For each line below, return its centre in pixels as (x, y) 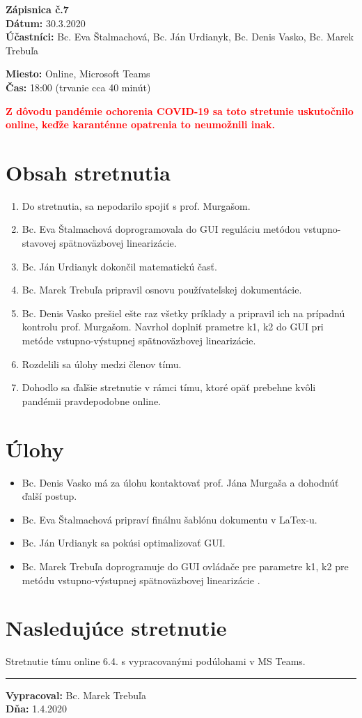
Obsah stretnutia (88, 172)
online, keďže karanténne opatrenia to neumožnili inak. (141, 124)
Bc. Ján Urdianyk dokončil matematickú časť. (119, 266)
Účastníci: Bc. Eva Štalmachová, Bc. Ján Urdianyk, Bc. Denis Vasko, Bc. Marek (180, 37)
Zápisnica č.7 (37, 9)
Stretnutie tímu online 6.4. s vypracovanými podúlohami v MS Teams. (156, 661)
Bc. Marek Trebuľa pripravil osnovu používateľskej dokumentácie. (162, 290)
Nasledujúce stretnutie (116, 628)
